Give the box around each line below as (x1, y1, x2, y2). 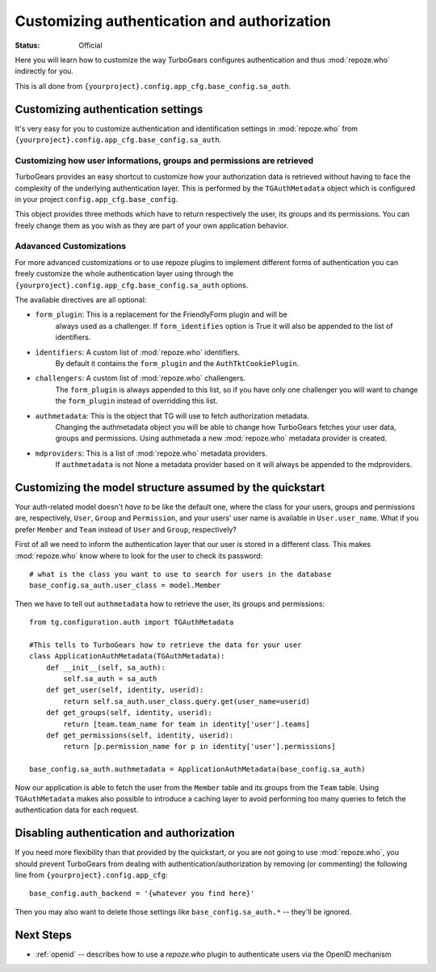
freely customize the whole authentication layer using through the (15, 269, 234, 279)
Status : (15, 40, 40, 50)
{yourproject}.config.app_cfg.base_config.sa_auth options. (15, 280, 249, 290)
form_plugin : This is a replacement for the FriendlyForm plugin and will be (35, 309, 288, 319)
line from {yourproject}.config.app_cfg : (15, 870, 169, 880)
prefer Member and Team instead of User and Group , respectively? (15, 524, 237, 534)
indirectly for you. (15, 66, 74, 76)
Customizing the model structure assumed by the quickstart (15, 481, 325, 494)
